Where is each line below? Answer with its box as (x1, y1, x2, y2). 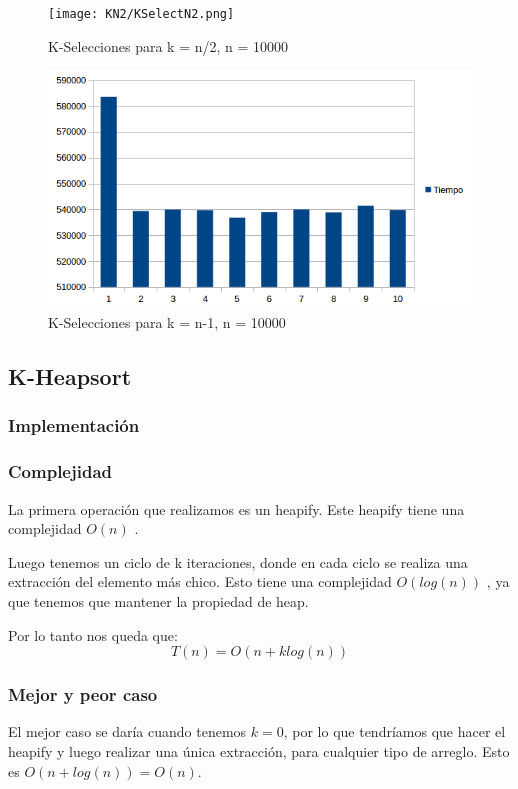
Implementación (8, 413, 140, 438)
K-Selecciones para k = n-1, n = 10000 (48, 312, 286, 333)
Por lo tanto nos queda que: (8, 624, 178, 645)
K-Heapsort (8, 361, 132, 392)
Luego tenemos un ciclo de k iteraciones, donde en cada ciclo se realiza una (8, 551, 468, 572)
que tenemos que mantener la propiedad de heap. (8, 590, 309, 611)
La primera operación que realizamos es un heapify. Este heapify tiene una (8, 498, 465, 519)
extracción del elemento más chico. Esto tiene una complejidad (8, 571, 392, 592)
